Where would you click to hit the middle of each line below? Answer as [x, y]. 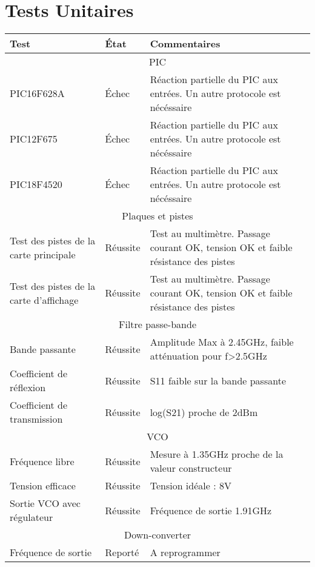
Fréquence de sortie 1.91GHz [211, 510]
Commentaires [185, 44]
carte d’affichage [44, 300]
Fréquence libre [42, 461]
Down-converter [157, 535]
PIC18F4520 [36, 184]
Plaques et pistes [157, 216]
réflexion [28, 388]
